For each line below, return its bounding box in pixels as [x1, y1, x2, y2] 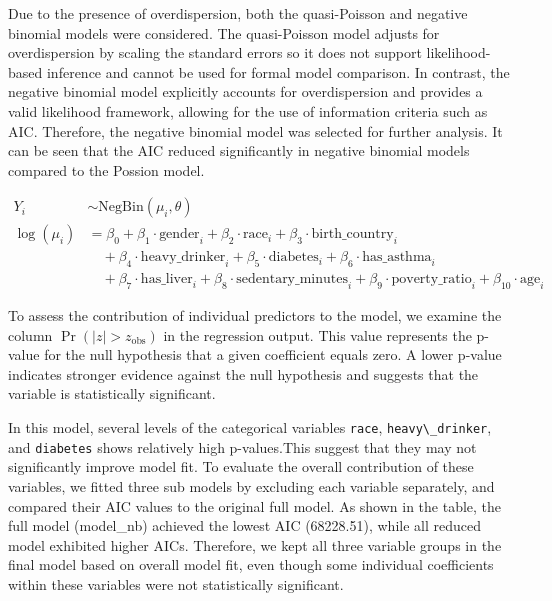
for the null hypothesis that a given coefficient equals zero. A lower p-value [44, 344, 502, 365]
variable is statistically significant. [8, 383, 216, 404]
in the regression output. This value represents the [163, 324, 472, 345]
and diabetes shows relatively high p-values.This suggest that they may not [8, 436, 477, 457]
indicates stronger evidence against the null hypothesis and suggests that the [8, 363, 479, 384]
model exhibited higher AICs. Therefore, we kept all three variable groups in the [8, 534, 502, 555]
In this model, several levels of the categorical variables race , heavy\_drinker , [8, 417, 492, 438]
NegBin [98, 200, 144, 215]
